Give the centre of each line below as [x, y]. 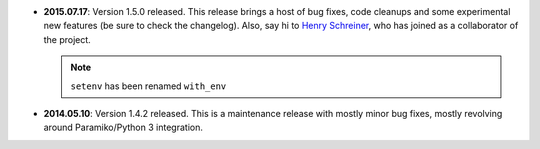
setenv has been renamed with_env [148, 86]
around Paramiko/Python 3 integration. [123, 127]
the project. [67, 39]
